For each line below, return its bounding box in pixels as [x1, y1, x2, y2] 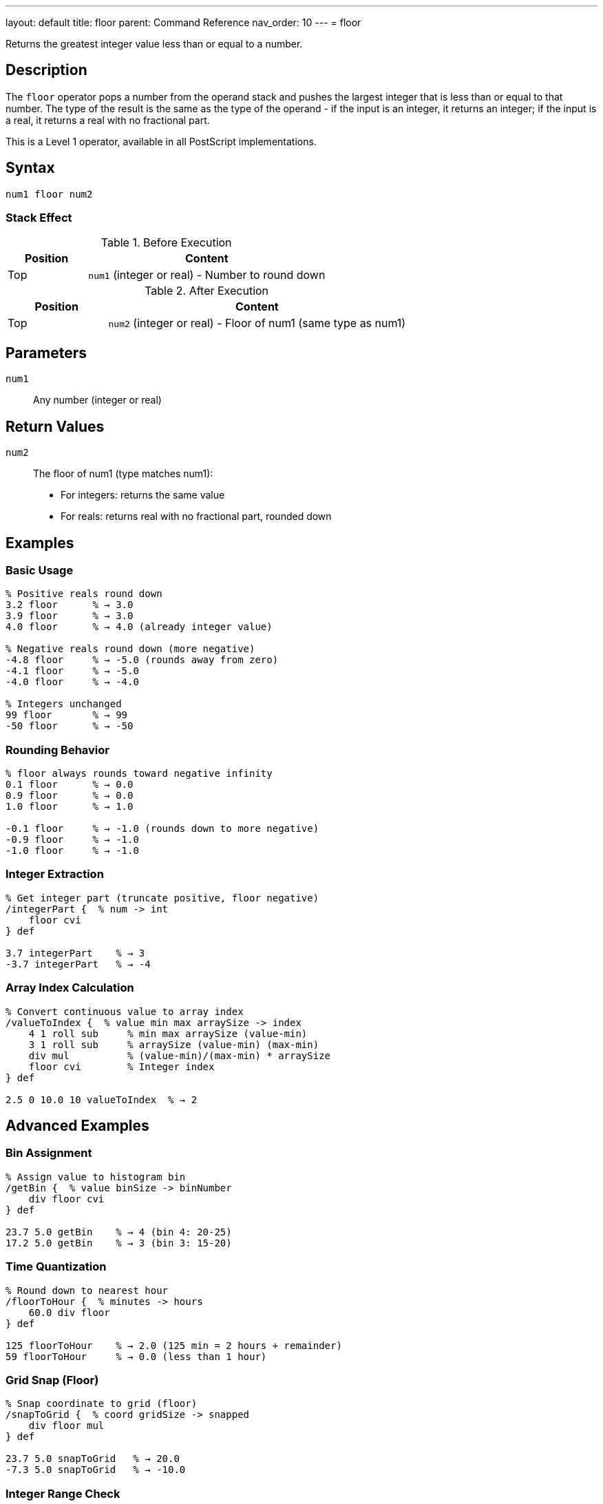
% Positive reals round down [6, 588, 162, 600]
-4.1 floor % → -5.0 [6, 665, 139, 677]
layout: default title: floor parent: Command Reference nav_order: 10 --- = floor [6, 17, 361, 28]
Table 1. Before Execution [100, 236, 232, 250]
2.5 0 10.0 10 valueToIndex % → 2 [6, 1094, 198, 1105]
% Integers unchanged [6, 698, 122, 710]
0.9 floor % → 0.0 [6, 790, 134, 802]
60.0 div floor [28, 1306, 110, 1318]
